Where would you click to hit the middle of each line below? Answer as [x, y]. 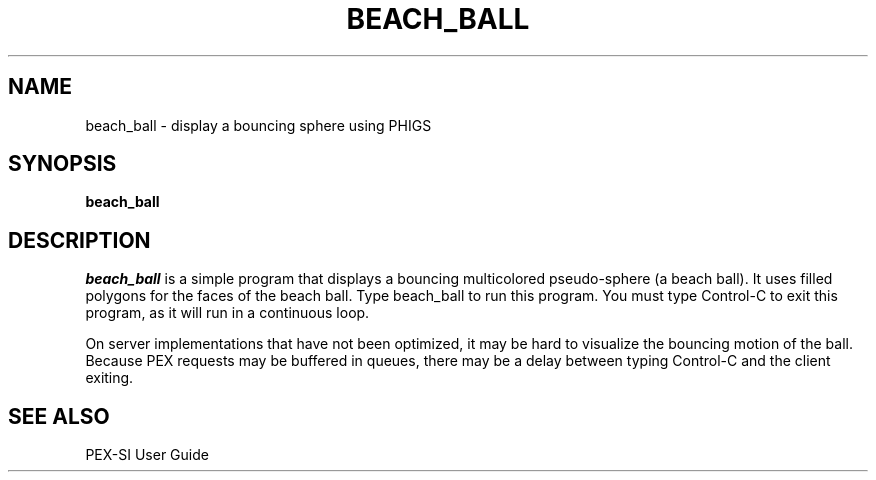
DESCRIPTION [79, 240]
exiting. [109, 378]
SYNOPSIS [62, 164]
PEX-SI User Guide [147, 455]
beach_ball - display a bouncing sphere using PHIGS [258, 125]
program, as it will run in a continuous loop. [227, 313]
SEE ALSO [59, 416]
